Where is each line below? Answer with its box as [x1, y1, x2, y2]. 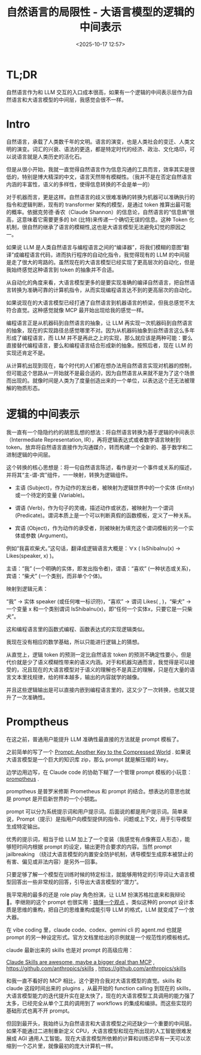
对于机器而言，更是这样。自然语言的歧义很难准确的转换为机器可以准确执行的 [6, 193, 195, 201]
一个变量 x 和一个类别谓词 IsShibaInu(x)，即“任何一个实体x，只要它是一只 [6, 605, 187, 612]
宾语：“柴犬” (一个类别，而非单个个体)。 [6, 572, 106, 579]
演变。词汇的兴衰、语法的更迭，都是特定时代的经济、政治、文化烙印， [16, 145, 190, 153]
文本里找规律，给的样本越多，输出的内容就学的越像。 [11, 673, 142, 681]
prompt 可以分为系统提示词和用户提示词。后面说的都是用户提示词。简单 [6, 808, 183, 815]
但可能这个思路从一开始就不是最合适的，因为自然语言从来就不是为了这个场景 [6, 369, 195, 376]
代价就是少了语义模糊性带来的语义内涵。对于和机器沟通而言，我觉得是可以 [6, 658, 190, 666]
